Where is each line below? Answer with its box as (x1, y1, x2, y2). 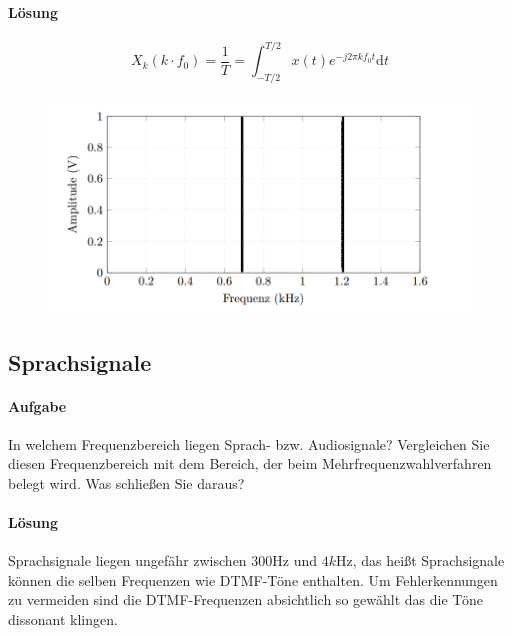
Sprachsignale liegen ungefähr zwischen (8, 550, 247, 571)
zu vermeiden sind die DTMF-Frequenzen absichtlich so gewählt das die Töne (8, 589, 484, 610)
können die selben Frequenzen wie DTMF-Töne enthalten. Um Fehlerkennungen (8, 569, 498, 590)
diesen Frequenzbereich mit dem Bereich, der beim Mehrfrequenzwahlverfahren (8, 453, 492, 474)
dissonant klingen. (8, 609, 118, 630)
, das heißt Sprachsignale (352, 550, 505, 571)
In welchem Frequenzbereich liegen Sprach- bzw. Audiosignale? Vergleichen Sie (8, 433, 490, 454)
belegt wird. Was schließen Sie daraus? (8, 472, 245, 493)
